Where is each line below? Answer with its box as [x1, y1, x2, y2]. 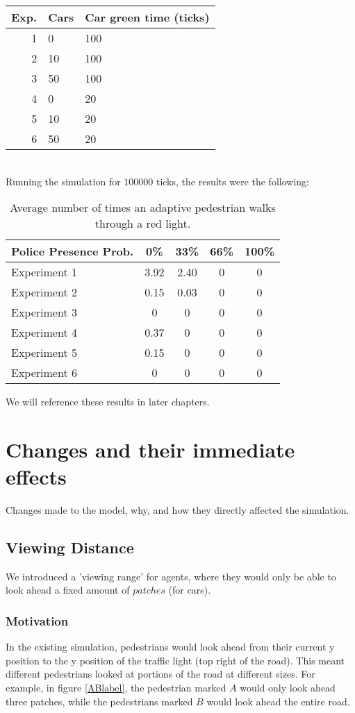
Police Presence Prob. [11, 243, 134, 260]
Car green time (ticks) [85, 9, 210, 25]
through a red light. [94, 215, 191, 232]
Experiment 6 [11, 364, 77, 381]
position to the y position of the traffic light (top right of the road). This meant [6, 653, 345, 667]
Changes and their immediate [6, 435, 295, 463]
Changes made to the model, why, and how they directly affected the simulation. [6, 503, 349, 517]
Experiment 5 [11, 344, 77, 361]
